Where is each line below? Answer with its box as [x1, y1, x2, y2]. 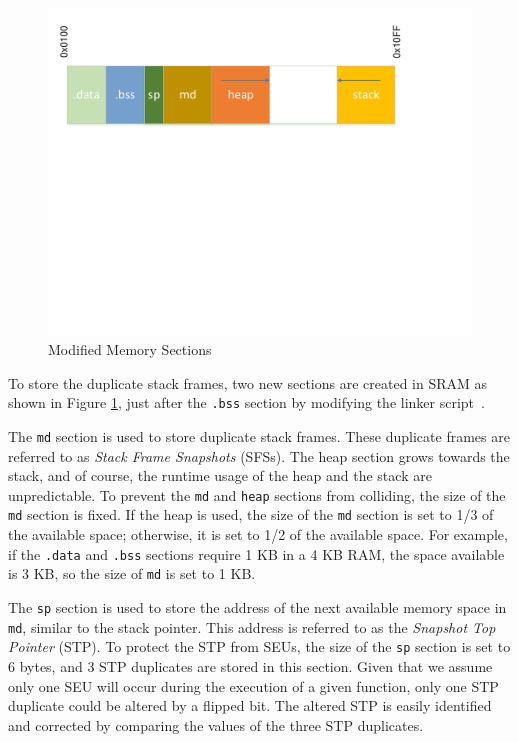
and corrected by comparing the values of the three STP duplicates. [8, 714, 424, 735]
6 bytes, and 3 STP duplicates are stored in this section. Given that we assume [8, 655, 493, 676]
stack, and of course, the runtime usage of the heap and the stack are [8, 465, 432, 486]
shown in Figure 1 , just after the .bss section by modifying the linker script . [8, 392, 485, 413]
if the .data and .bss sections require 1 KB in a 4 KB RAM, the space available [8, 543, 505, 564]
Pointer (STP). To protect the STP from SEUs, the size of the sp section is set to [8, 636, 511, 657]
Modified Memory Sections [48, 339, 212, 360]
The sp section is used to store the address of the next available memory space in [8, 597, 507, 618]
